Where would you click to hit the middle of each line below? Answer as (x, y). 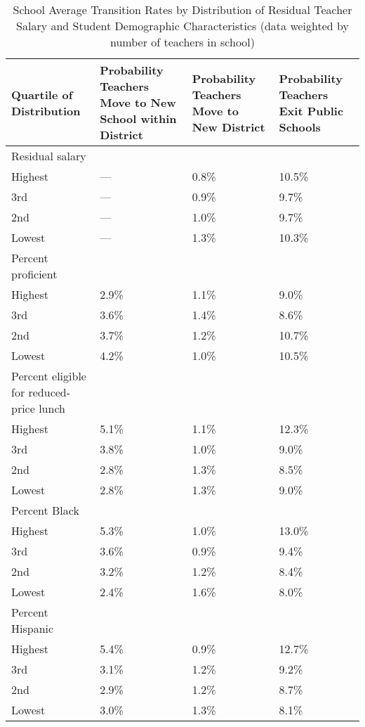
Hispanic (33, 628)
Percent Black (45, 510)
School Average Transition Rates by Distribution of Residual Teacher (182, 9)
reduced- (49, 392)
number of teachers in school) (182, 42)
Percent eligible (49, 376)
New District (228, 127)
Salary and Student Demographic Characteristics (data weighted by (182, 26)
